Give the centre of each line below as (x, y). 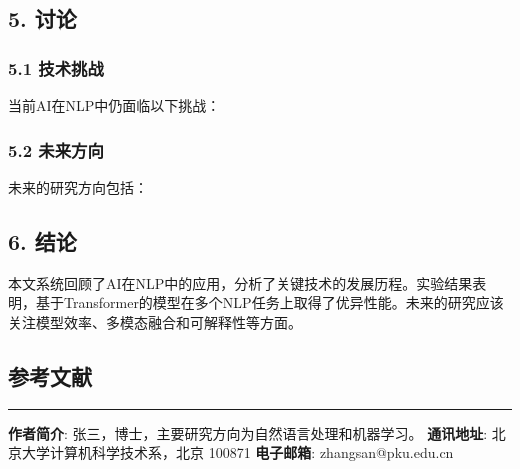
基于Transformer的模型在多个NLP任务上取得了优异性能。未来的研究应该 (269, 302)
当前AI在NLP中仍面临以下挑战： (114, 105)
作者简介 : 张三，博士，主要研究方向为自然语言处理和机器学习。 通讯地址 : (248, 432)
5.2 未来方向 (56, 149)
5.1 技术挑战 (56, 67)
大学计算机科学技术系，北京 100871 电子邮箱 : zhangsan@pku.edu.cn (237, 452)
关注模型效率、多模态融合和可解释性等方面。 (155, 321)
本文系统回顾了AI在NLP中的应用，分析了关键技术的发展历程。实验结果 (240, 282)
